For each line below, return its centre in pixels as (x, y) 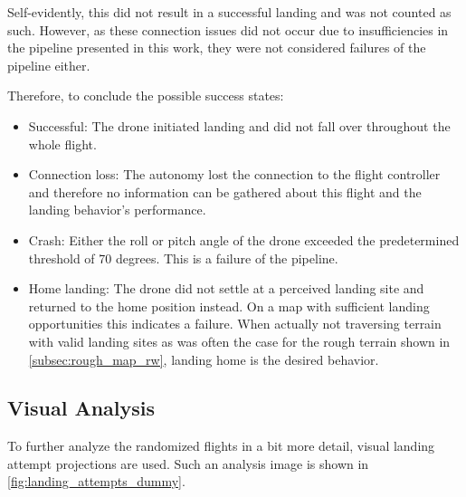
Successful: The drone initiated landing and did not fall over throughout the (239, 125)
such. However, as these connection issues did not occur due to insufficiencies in (228, 29)
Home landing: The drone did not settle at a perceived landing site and (226, 288)
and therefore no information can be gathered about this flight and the (225, 191)
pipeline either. (49, 65)
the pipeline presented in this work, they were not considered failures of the (217, 48)
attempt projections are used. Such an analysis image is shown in (188, 463)
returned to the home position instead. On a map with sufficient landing (229, 306)
